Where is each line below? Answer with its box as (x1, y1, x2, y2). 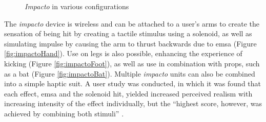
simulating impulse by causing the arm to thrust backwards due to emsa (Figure (4, 38, 257, 48)
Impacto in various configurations (25, 1, 129, 11)
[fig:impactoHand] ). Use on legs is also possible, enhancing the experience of (4, 48, 242, 59)
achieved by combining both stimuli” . (4, 108, 124, 118)
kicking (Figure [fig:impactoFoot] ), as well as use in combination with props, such (4, 58, 260, 68)
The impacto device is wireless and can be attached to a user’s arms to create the (4, 18, 260, 29)
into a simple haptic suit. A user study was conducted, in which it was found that (4, 78, 261, 89)
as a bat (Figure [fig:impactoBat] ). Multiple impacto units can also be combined (4, 68, 255, 79)
